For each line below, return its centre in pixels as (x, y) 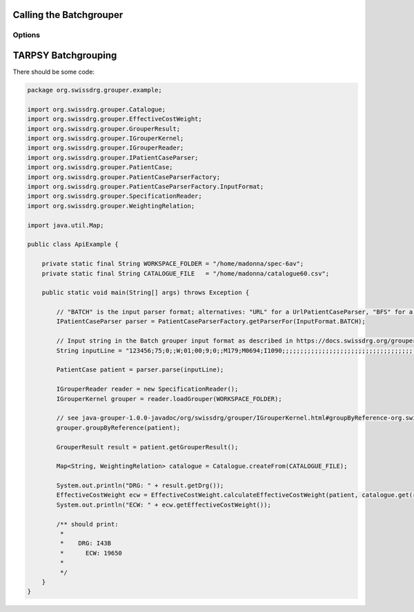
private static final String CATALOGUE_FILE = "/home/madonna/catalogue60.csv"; (186, 273)
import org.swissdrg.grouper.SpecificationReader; (115, 196)
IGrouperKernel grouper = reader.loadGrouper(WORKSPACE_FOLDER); (169, 399)
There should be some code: (53, 72)
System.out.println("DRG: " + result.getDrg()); (140, 486)
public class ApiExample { (73, 244)
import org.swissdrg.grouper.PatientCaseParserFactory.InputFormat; (146, 186)
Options (27, 35)
